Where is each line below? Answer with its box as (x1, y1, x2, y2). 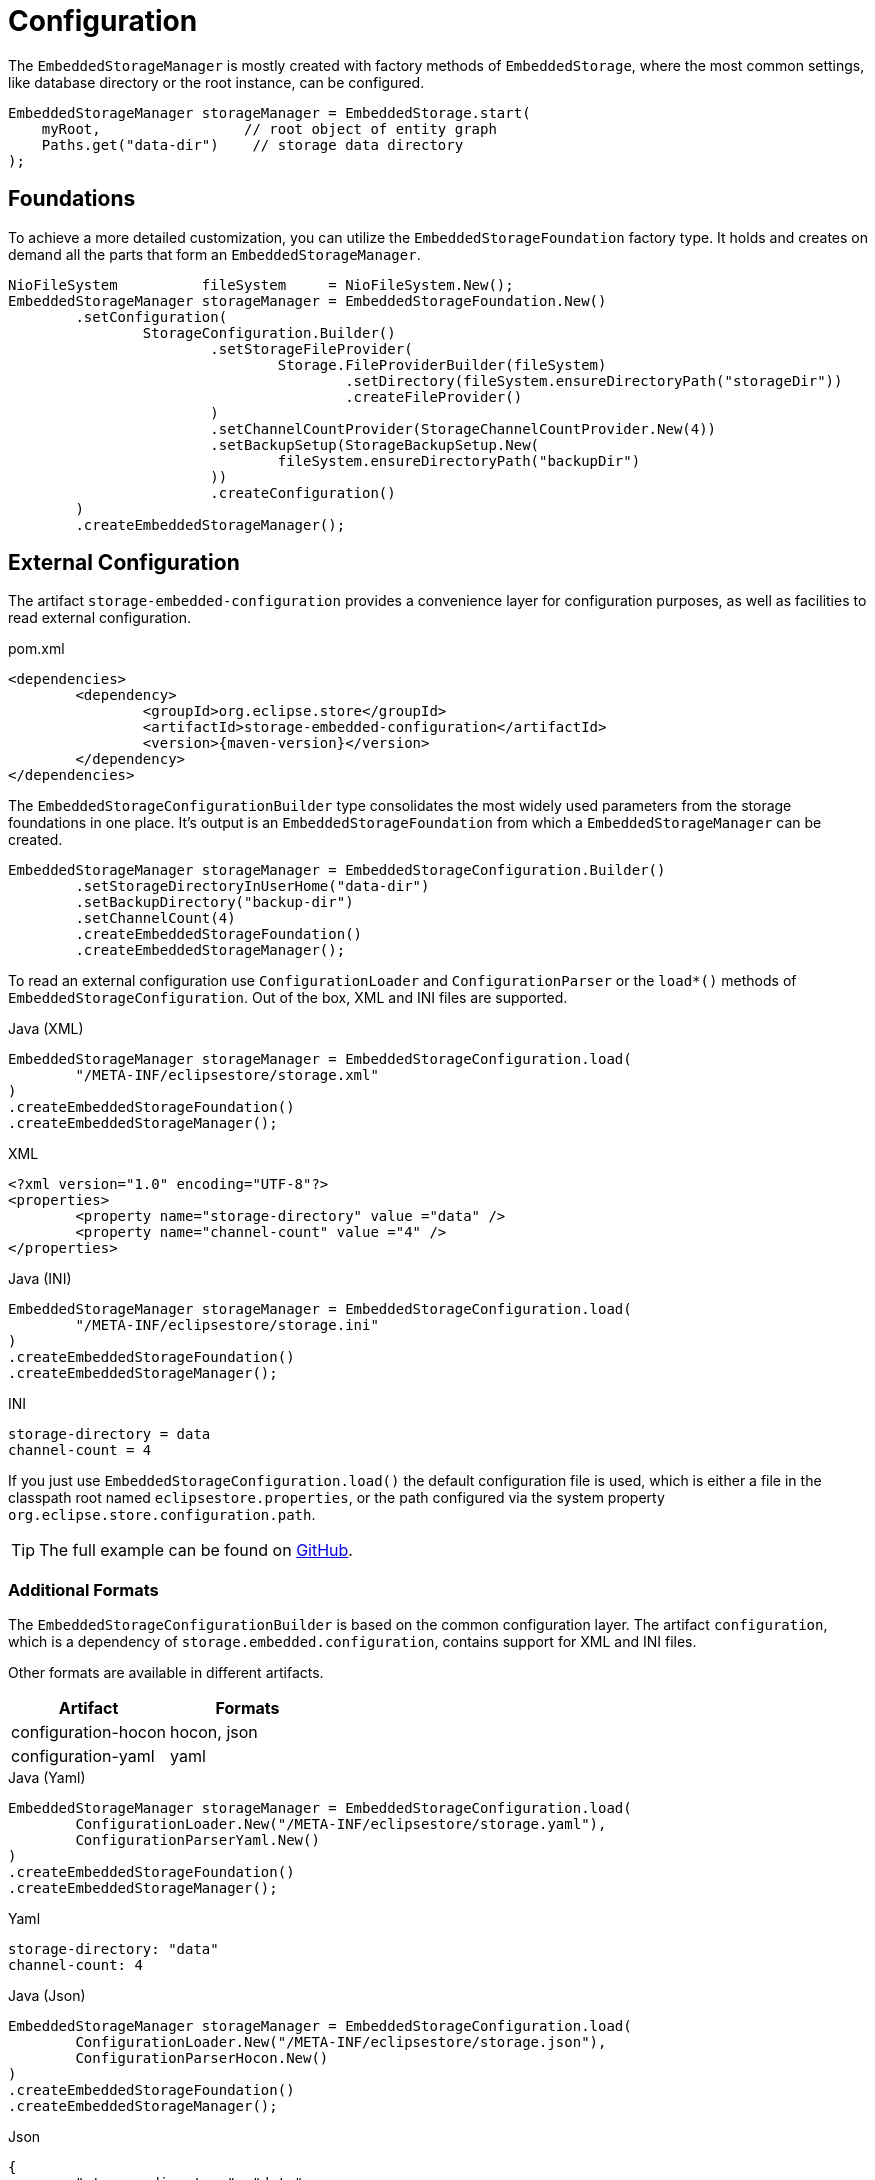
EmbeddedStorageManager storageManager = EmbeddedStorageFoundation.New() (8, 292, 607, 309)
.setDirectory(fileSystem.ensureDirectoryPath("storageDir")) (345, 372, 843, 389)
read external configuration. (8, 609, 191, 627)
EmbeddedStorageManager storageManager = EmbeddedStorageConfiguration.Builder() (8, 862, 666, 879)
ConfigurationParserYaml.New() (75, 1832, 320, 1849)
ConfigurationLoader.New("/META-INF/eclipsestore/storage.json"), (75, 2034, 607, 2051)
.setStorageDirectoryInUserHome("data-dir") (75, 878, 430, 895)
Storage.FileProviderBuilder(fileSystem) (277, 356, 607, 373)
